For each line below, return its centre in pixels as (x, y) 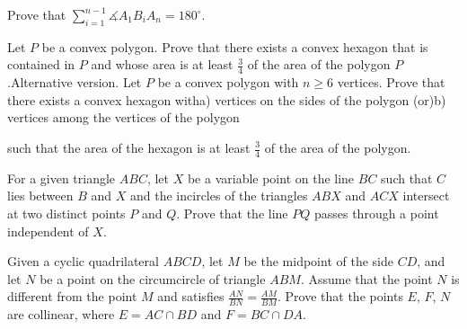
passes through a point (376, 213)
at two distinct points (66, 213)
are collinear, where (61, 314)
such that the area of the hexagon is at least (129, 147)
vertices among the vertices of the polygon (123, 117)
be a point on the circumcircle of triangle (153, 278)
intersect (426, 196)
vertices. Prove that (391, 82)
